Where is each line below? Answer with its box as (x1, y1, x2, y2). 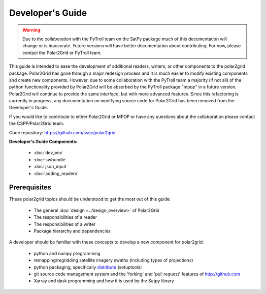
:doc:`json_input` (33, 164, 68, 170)
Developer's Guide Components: (9, 139, 78, 145)
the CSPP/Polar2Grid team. (9, 120, 65, 126)
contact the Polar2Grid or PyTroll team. (22, 50, 101, 56)
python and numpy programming (33, 250, 100, 256)
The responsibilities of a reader (33, 214, 97, 220)
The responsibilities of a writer (33, 221, 96, 227)
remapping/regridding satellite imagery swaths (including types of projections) (33, 257, 193, 263)
